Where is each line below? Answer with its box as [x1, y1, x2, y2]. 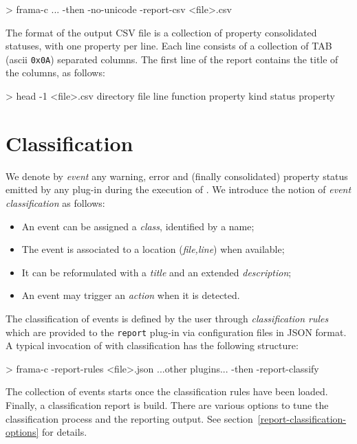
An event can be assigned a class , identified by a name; [21, 219, 255, 233]
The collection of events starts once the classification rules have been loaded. [6, 384, 328, 399]
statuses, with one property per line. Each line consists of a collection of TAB [6, 38, 332, 53]
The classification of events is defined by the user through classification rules [6, 311, 329, 325]
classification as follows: [6, 195, 105, 210]
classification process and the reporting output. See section [6, 411, 253, 425]
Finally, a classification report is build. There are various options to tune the [6, 397, 329, 412]
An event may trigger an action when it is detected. [21, 288, 240, 302]
